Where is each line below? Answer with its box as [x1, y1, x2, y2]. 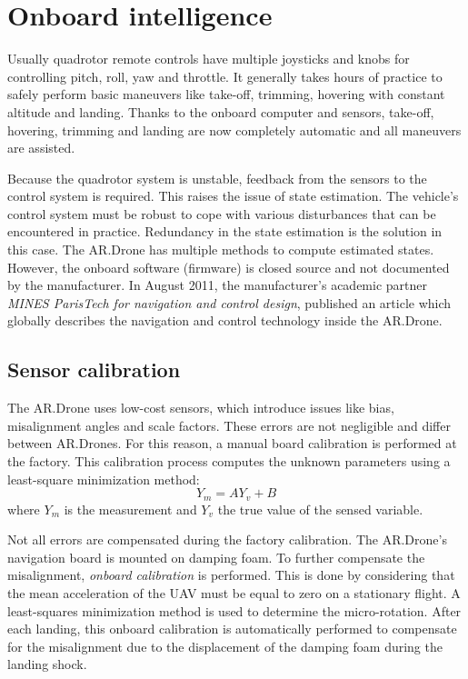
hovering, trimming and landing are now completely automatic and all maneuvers [7, 120, 462, 139]
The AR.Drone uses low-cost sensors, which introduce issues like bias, [7, 398, 394, 417]
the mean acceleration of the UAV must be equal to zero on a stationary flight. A [7, 584, 461, 603]
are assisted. [7, 138, 75, 157]
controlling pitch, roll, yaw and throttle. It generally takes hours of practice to [7, 66, 443, 85]
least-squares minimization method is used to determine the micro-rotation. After [7, 601, 462, 620]
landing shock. [7, 654, 87, 674]
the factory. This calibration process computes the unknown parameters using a [7, 452, 451, 471]
